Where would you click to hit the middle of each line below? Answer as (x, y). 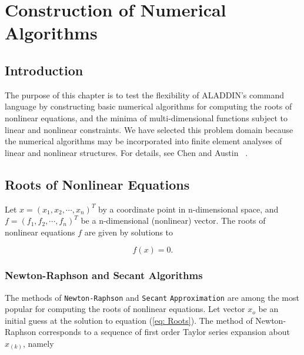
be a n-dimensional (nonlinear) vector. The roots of (173, 220)
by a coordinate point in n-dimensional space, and (188, 209)
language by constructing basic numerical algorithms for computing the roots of (148, 106)
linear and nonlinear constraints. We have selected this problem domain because (149, 129)
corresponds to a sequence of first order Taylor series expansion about (164, 332)
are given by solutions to (129, 232)
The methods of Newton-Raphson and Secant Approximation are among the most (152, 297)
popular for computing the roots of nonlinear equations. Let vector (125, 309)
